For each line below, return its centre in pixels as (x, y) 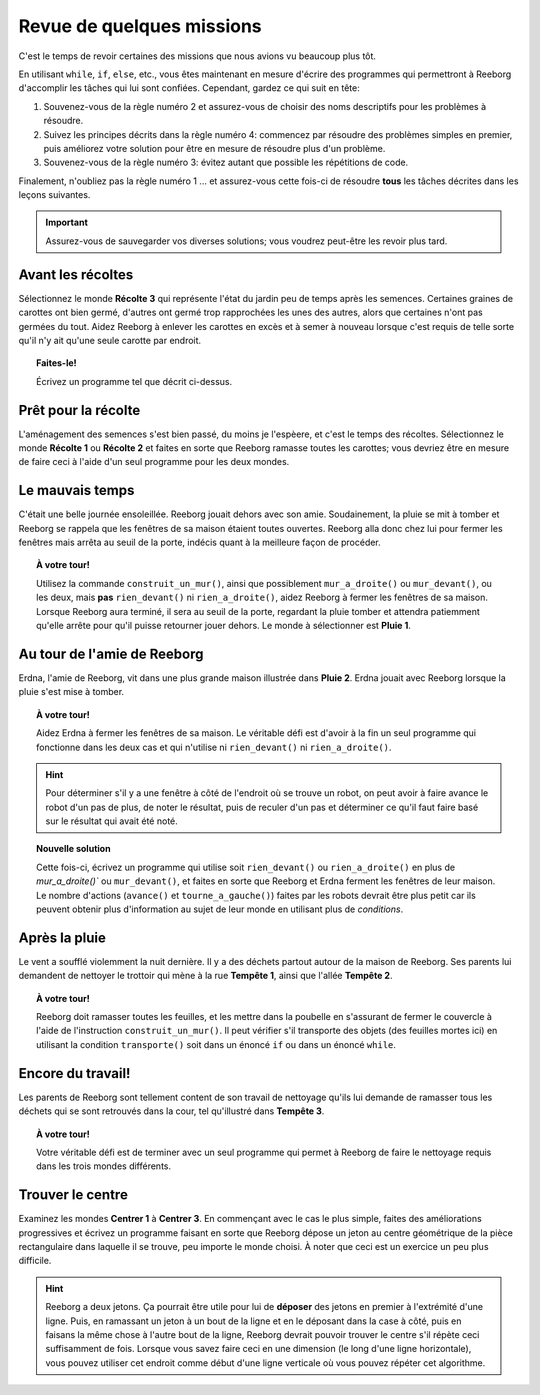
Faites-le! (56, 363)
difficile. (35, 1261)
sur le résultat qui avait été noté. (112, 821)
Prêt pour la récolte (79, 410)
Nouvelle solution (73, 849)
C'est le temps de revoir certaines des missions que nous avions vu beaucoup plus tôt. (197, 56)
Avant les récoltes (76, 274)
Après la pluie (62, 937)
